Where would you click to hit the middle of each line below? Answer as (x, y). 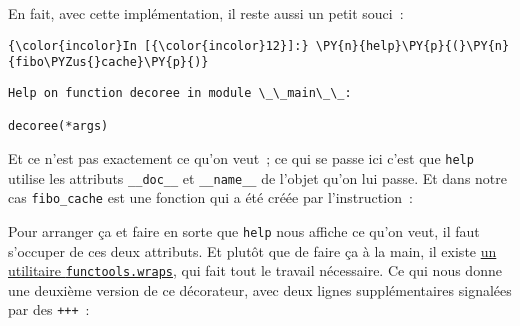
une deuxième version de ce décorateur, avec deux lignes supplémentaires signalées (260, 289)
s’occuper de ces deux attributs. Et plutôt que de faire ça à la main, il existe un (252, 250)
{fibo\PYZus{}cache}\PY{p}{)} (108, 62)
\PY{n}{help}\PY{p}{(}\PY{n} (412, 45)
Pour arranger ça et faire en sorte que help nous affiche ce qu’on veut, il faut (244, 230)
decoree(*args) (58, 126)
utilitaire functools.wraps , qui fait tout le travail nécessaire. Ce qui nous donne (255, 270)
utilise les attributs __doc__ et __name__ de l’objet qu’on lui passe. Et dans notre (258, 177)
